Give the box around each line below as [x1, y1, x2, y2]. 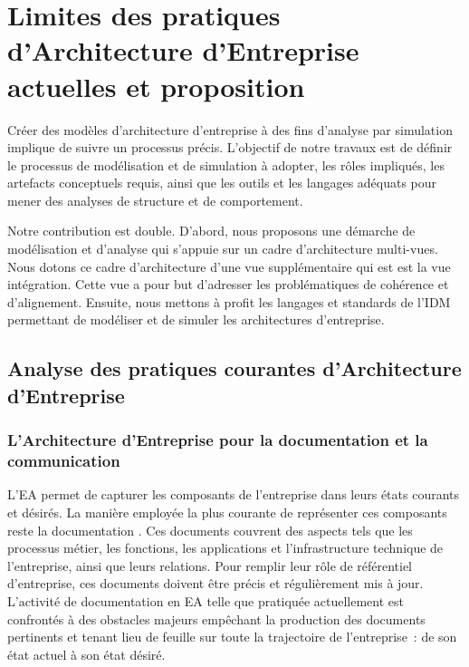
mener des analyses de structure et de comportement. [7, 190, 303, 209]
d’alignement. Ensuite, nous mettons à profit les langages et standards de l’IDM [7, 292, 451, 311]
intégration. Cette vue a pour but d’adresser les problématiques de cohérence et [7, 275, 449, 294]
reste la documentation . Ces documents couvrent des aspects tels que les [7, 520, 413, 539]
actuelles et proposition [7, 67, 305, 104]
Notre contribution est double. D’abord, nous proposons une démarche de [7, 221, 416, 240]
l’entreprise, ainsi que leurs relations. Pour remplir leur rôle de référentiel [7, 556, 413, 575]
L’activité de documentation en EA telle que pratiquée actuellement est [7, 591, 404, 610]
